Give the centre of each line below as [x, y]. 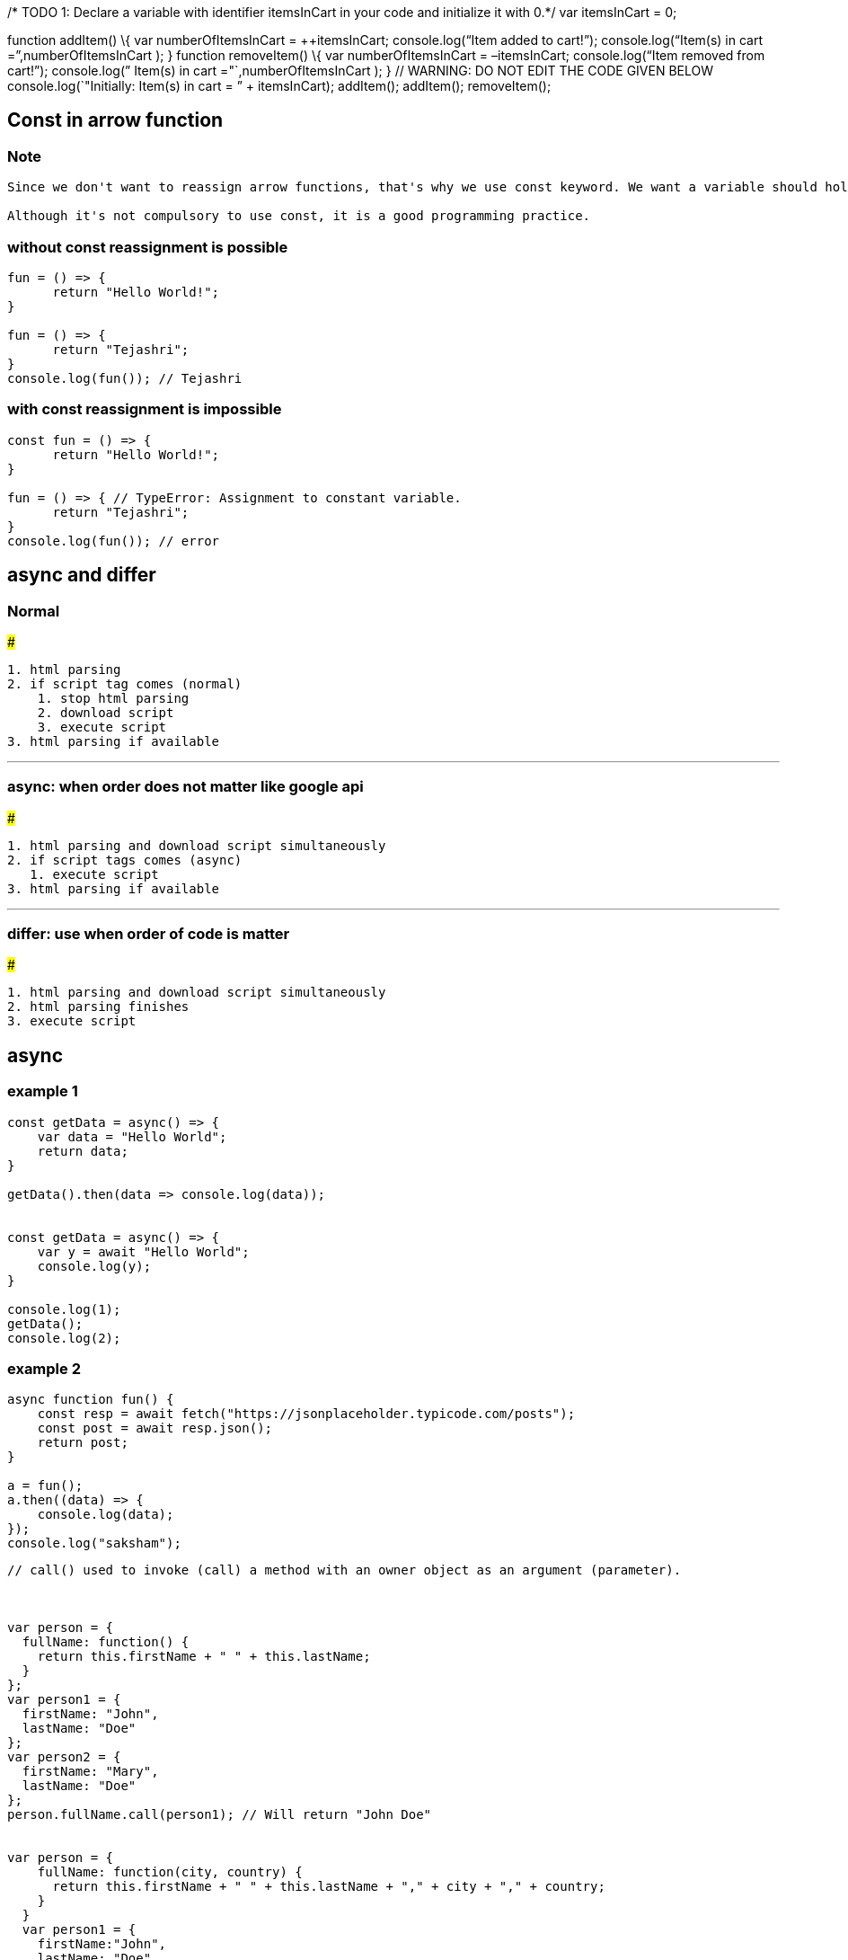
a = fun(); [45, 1486]
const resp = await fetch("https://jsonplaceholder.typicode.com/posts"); [306, 1414]
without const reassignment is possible [148, 247]
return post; [83, 1443]
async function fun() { [91, 1400]
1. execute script [94, 874]
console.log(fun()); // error [114, 541]
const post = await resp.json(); [155, 1428]
